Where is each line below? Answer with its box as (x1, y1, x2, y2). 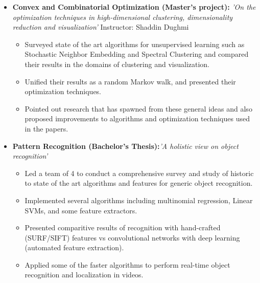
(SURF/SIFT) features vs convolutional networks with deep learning (25, 232, 240, 243)
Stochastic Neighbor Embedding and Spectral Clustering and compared (25, 49, 249, 59)
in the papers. (25, 123, 68, 134)
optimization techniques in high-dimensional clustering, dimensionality (12, 11, 233, 22)
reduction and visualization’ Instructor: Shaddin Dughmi (12, 21, 189, 32)
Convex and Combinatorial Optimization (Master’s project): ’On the (12, 2, 256, 12)
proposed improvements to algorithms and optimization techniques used (25, 113, 250, 124)
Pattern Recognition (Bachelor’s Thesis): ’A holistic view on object (12, 140, 239, 151)
